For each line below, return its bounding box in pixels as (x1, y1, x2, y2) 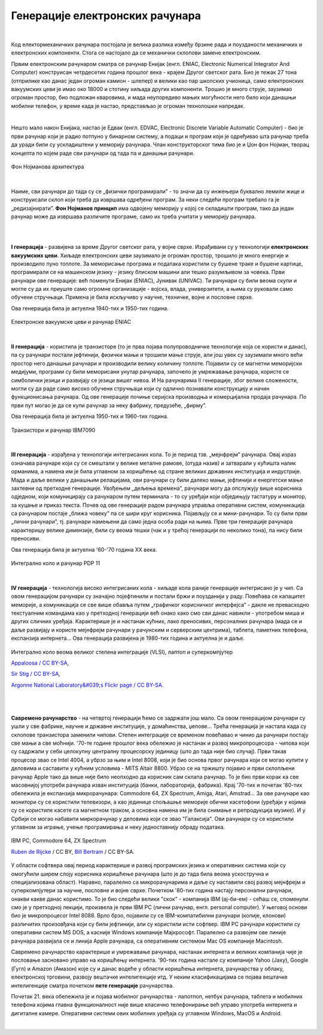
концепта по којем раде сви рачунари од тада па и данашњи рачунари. (11, 149, 194, 157)
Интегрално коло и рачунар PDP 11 (11, 559, 100, 567)
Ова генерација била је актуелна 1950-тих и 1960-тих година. (11, 413, 169, 420)
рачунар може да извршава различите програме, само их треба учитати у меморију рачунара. (11, 213, 257, 220)
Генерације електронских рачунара (11, 9, 202, 22)
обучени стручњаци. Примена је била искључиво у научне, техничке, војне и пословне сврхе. (11, 294, 254, 301)
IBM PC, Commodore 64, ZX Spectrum (11, 837, 106, 844)
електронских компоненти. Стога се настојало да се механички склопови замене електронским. (11, 49, 261, 56)
